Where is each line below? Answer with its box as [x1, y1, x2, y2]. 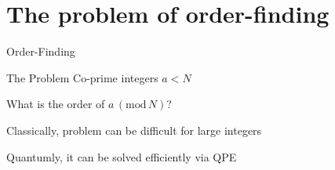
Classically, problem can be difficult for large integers [6, 121, 262, 138]
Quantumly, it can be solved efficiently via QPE [6, 148, 237, 165]
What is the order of [6, 96, 105, 112]
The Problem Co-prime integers [6, 69, 158, 85]
